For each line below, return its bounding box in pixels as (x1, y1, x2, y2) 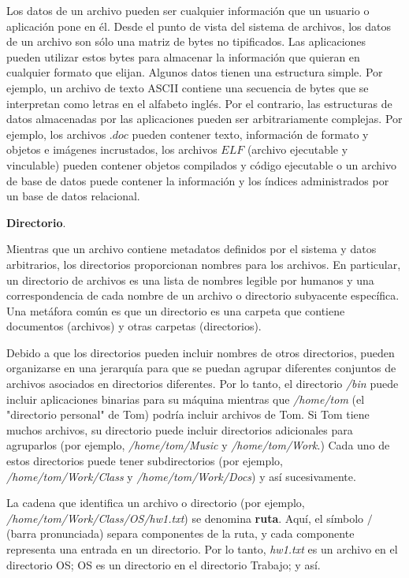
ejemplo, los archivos (6, 125, 106, 142)
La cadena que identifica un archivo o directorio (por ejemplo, (6, 494, 305, 511)
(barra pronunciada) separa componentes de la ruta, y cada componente (6, 525, 355, 542)
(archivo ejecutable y (247, 141, 348, 158)
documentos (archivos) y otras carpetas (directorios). (6, 318, 262, 334)
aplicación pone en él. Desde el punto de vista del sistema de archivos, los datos (6, 17, 391, 34)
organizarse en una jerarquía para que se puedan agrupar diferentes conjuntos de (6, 360, 396, 376)
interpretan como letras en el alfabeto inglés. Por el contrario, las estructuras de (6, 95, 392, 111)
